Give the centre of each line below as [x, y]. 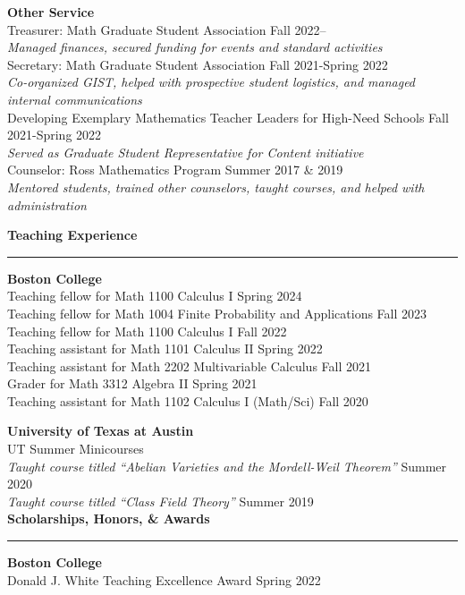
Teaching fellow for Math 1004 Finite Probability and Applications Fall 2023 [217, 313]
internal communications [75, 99]
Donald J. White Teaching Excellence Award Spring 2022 [164, 579]
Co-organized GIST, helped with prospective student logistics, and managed [211, 82]
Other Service [51, 12]
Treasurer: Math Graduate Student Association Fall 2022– [167, 29]
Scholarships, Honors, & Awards [109, 518]
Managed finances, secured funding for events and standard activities [195, 47]
